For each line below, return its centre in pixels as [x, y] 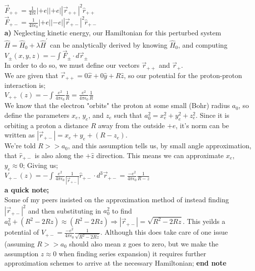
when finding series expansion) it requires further [132, 253]
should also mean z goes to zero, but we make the [144, 244]
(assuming [20, 244]
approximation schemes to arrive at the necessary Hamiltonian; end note [115, 263]
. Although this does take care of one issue [164, 232]
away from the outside [132, 125]
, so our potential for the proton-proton [183, 75]
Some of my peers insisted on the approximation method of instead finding [117, 199]
